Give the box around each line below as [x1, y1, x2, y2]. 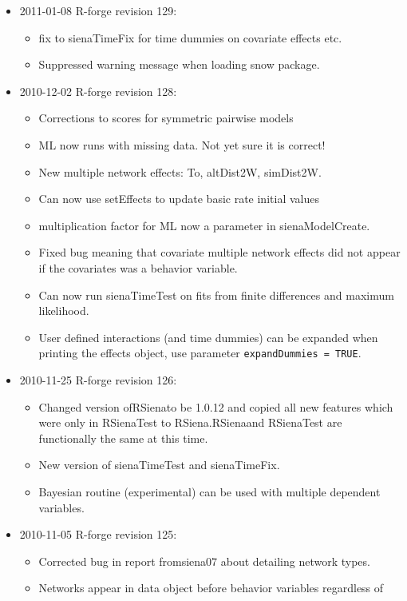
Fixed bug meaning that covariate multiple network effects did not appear [38, 244, 401, 261]
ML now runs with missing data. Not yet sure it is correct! [38, 136, 326, 153]
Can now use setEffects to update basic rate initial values [38, 190, 319, 207]
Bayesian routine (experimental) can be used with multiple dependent [38, 483, 381, 500]
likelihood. [38, 302, 89, 319]
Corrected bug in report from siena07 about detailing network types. [38, 552, 370, 569]
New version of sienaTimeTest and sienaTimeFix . [38, 456, 280, 473]
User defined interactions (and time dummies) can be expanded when [38, 328, 378, 345]
